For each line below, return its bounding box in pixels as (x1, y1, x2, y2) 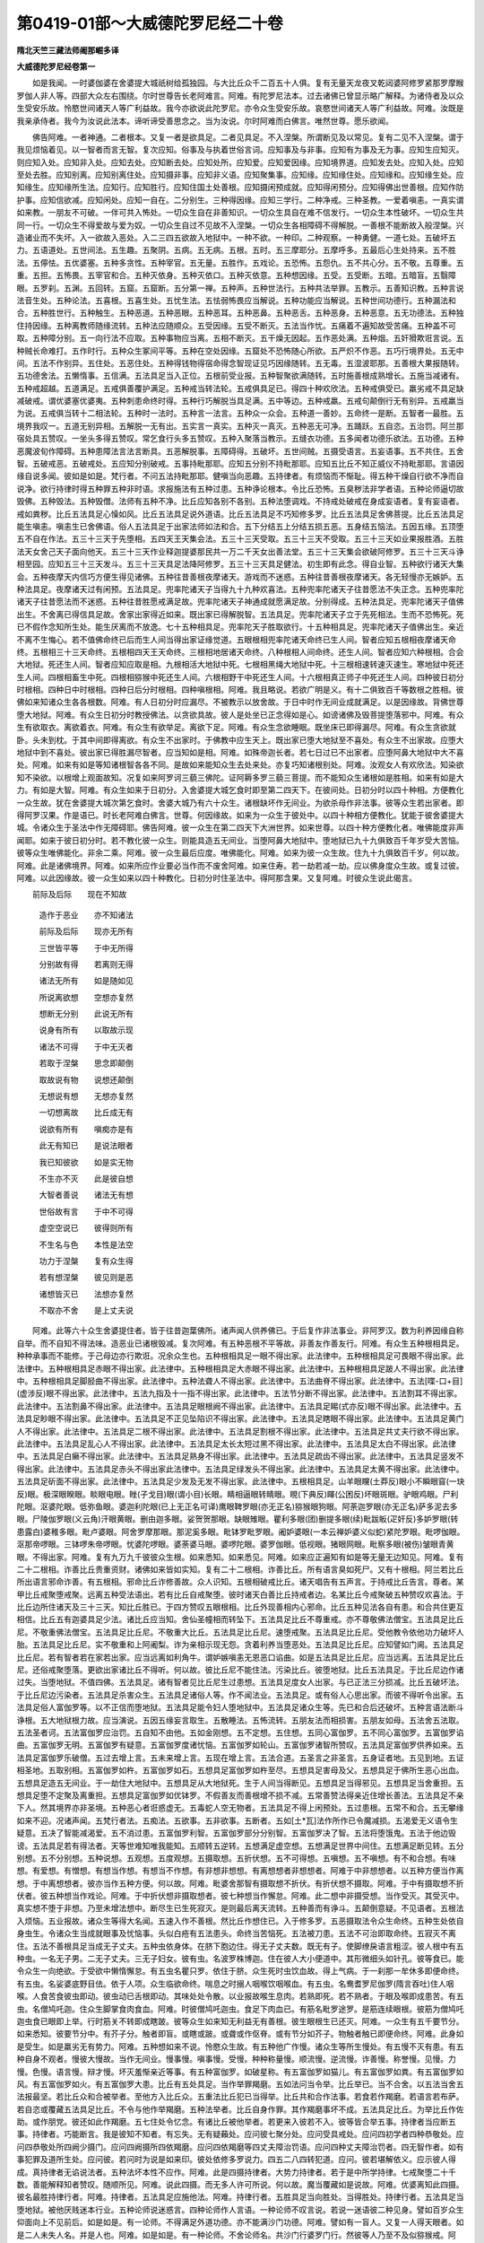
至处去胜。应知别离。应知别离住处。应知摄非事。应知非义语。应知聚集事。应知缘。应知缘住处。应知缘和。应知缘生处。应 (16, 170, 464, 180)
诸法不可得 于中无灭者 (39, 1041, 134, 1052)
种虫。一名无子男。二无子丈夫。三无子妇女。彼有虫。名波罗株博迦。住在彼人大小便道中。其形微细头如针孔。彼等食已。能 (16, 1953, 464, 1964)
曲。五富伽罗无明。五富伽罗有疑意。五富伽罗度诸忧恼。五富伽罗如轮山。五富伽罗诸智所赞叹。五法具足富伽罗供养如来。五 (16, 1740, 464, 1750)
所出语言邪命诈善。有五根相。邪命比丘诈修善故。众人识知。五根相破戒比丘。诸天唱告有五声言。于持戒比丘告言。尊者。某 (16, 1576, 464, 1587)
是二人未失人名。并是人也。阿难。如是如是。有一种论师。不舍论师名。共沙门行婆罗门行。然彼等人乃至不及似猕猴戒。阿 (16, 2230, 456, 2240)
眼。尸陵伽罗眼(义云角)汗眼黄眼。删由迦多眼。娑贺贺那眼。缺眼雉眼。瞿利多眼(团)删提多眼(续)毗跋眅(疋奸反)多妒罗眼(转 (16, 1514, 459, 1524)
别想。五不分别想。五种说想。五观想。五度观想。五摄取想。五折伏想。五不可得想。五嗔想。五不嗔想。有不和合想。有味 (16, 1853, 456, 1863)
